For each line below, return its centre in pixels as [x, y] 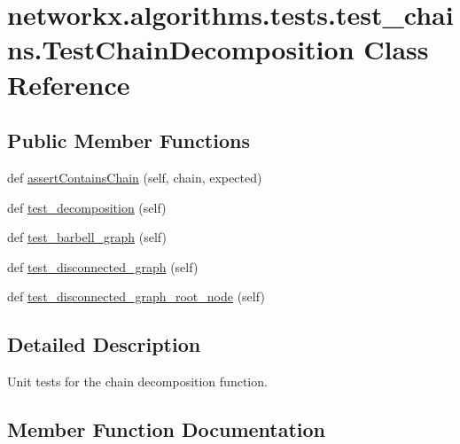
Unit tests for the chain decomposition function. [137, 382]
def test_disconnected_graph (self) [103, 266]
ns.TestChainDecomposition [181, 49]
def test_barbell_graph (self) [87, 237]
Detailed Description [104, 344]
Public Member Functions [129, 140]
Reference [69, 84]
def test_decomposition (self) [87, 207]
